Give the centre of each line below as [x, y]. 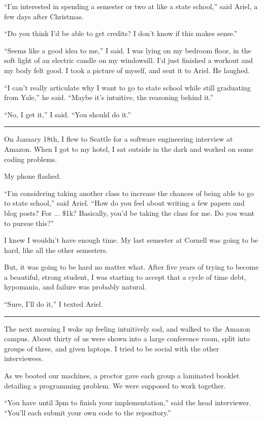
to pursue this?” [29, 223]
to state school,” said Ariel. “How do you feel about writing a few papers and [124, 203]
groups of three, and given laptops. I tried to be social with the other [112, 348]
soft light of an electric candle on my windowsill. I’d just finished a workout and [129, 60]
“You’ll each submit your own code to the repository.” [88, 412]
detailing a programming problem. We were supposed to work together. [115, 385]
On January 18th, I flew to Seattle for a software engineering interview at [119, 139]
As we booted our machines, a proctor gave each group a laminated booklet [122, 376]
